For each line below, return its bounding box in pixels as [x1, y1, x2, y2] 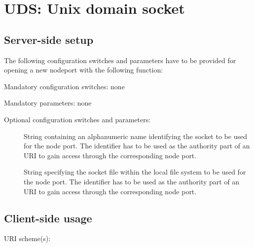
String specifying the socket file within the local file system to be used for [24, 167, 246, 177]
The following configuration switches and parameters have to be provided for [4, 55, 236, 65]
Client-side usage [4, 210, 92, 225]
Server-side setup [4, 32, 94, 47]
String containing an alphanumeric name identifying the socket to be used [24, 131, 247, 141]
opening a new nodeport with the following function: [4, 65, 163, 75]
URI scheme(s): [4, 233, 51, 244]
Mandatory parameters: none [4, 98, 92, 108]
